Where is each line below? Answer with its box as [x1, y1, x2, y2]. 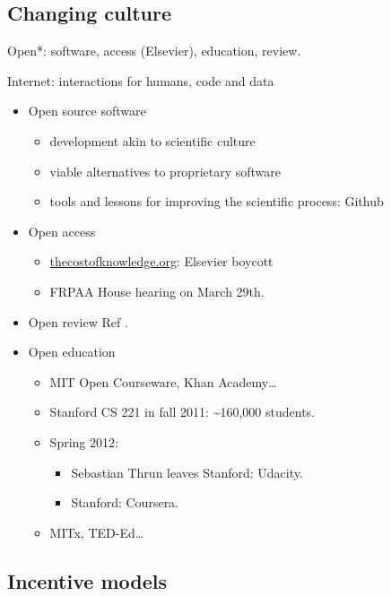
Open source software [28, 101, 146, 120]
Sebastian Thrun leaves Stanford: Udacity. [71, 462, 303, 481]
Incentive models [7, 566, 167, 594]
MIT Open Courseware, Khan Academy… [49, 372, 277, 391]
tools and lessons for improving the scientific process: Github [49, 192, 384, 211]
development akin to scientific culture [49, 131, 256, 150]
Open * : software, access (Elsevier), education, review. [7, 41, 301, 60]
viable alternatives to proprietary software [49, 161, 282, 180]
